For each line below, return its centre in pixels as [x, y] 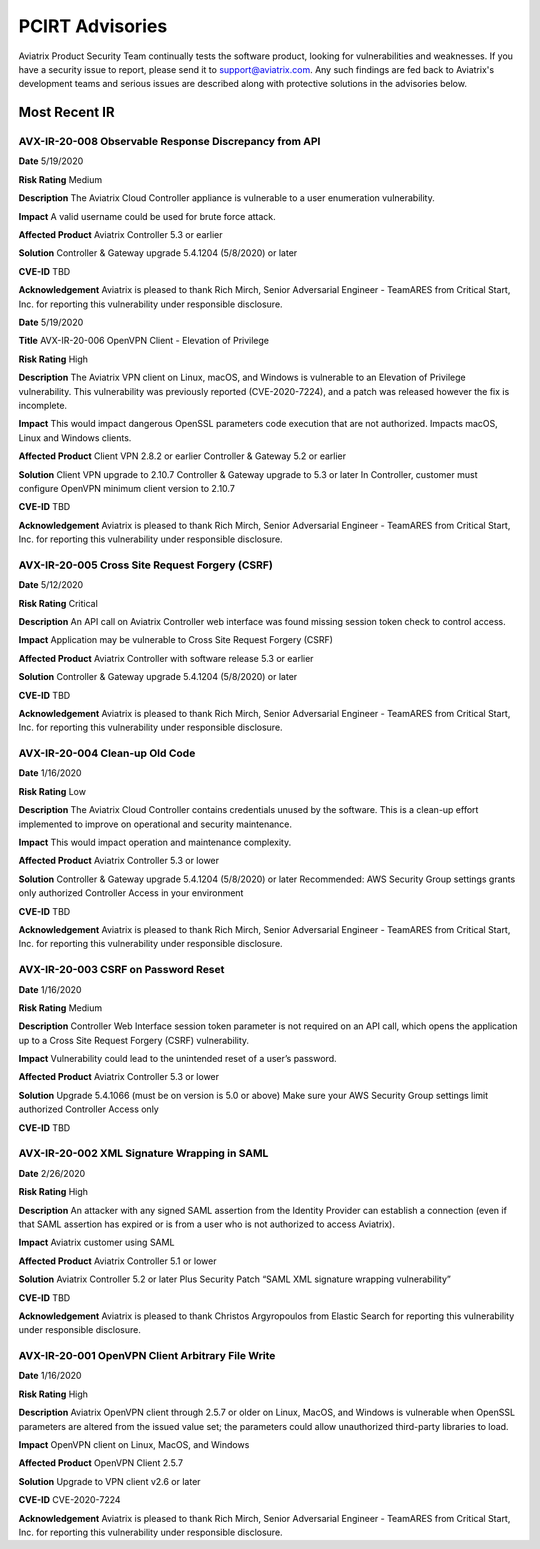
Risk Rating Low [52, 791]
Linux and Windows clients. [75, 437]
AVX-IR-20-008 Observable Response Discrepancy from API [169, 142]
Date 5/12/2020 [51, 585]
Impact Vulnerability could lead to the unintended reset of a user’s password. [177, 1059]
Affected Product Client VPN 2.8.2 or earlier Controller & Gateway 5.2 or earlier [182, 456]
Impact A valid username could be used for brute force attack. [147, 216]
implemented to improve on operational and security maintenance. [155, 824]
